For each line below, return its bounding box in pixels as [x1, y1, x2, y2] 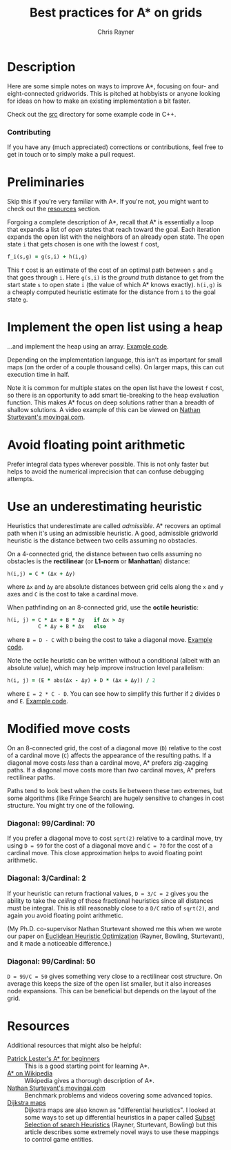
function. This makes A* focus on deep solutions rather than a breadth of [7, 398, 215, 407]
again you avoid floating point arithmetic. [7, 911, 123, 919]
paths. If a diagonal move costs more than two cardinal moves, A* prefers [7, 766, 216, 774]
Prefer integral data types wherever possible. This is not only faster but [7, 460, 209, 468]
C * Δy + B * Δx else [37, 623, 107, 630]
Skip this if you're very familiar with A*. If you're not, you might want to [7, 197, 209, 205]
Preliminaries [7, 175, 85, 191]
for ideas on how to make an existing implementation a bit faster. [7, 97, 191, 105]
